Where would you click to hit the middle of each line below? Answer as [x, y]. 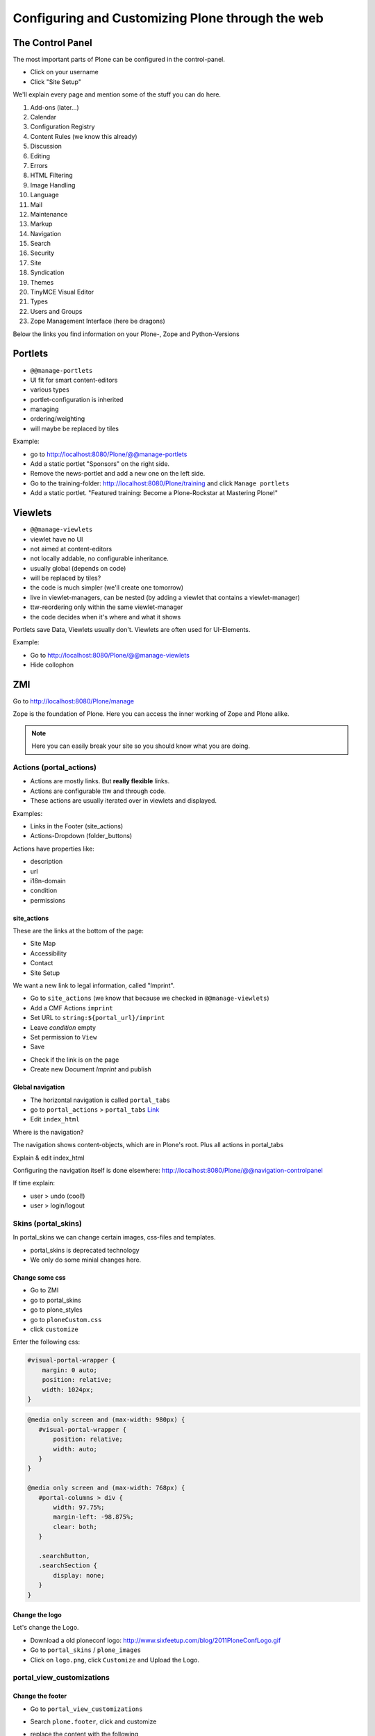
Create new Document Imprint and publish [91, 1069]
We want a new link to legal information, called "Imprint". [94, 985]
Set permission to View [64, 1037]
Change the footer [40, 1696]
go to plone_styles [56, 1310]
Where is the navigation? [48, 1132]
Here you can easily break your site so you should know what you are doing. [141, 746]
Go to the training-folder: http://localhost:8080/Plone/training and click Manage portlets [160, 483]
